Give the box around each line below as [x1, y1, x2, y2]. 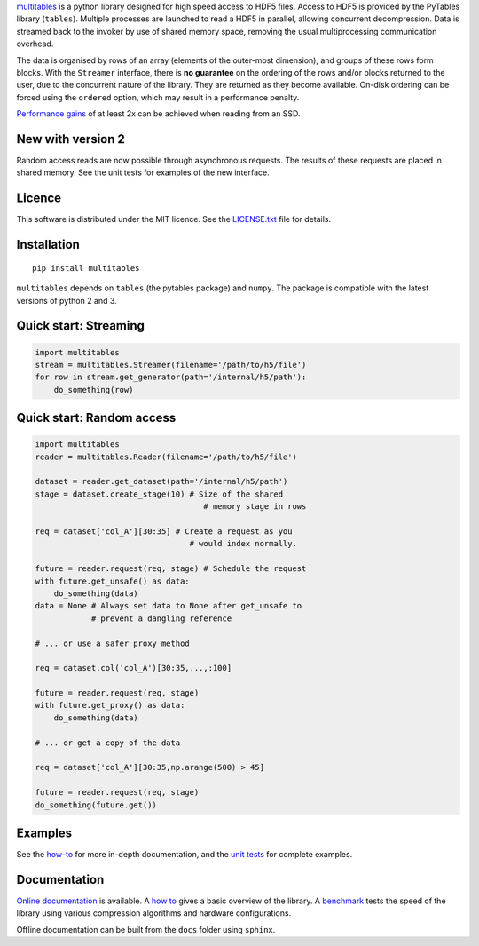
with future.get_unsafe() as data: [35, 576, 190, 586]
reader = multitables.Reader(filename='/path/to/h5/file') [35, 451, 297, 462]
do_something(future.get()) [35, 799, 157, 810]
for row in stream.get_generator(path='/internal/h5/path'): [35, 372, 307, 382]
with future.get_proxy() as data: [35, 700, 185, 711]
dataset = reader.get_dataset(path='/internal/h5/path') [35, 476, 288, 487]
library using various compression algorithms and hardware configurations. [16, 908, 292, 918]
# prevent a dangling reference [90, 613, 232, 624]
